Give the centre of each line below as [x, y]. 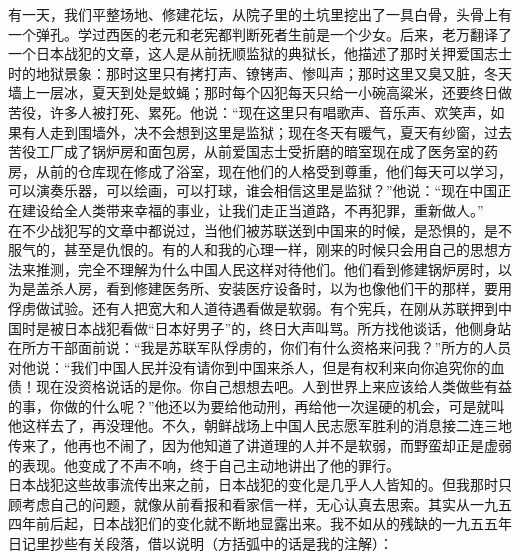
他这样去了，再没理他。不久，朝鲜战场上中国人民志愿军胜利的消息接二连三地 [260, 425]
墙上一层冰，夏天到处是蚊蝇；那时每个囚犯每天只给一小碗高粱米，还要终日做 [260, 92]
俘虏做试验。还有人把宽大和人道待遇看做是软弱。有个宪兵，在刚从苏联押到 [253, 307]
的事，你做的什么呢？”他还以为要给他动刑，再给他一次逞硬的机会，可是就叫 [256, 405]
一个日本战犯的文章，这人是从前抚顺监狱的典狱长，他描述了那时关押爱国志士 [260, 53]
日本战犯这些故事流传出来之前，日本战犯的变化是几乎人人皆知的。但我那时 [253, 484]
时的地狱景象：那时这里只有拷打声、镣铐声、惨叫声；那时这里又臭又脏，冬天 [260, 72]
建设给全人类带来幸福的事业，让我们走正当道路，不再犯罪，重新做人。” [252, 209]
